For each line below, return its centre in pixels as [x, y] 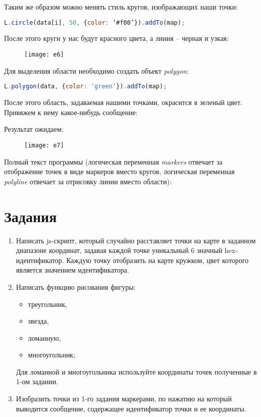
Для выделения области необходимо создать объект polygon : [96, 70]
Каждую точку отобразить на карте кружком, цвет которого [158, 260]
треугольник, [48, 304]
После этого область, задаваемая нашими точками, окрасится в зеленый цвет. [123, 102]
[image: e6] [44, 55]
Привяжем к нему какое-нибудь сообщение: [71, 112]
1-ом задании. [37, 381]
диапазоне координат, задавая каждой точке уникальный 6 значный [119, 250]
